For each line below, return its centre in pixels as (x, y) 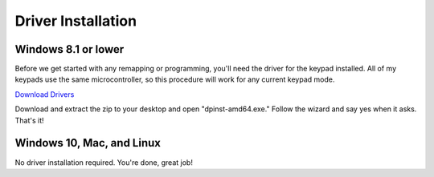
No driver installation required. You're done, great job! (104, 162)
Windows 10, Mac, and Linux (88, 143)
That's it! (29, 120)
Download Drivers (45, 94)
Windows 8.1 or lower (70, 49)
